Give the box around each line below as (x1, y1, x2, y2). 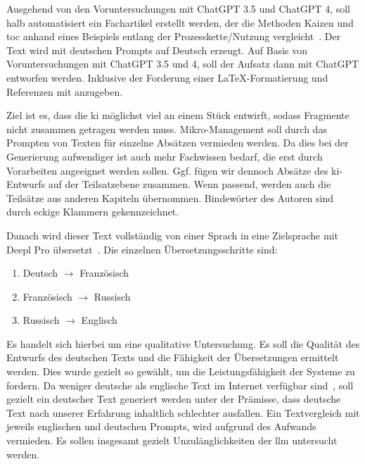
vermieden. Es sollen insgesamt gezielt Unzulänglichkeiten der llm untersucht (6, 433, 338, 448)
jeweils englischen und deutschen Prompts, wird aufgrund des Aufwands (6, 419, 316, 434)
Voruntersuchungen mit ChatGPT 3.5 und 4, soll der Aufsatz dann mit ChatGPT (6, 56, 359, 71)
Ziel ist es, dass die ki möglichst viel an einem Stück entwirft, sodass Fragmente (6, 108, 350, 123)
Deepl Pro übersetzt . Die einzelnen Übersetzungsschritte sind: (6, 242, 278, 256)
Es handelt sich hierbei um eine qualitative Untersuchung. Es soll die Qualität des (6, 336, 360, 351)
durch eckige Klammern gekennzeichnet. (6, 204, 179, 219)
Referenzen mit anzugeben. (6, 84, 123, 99)
